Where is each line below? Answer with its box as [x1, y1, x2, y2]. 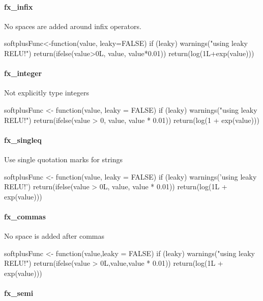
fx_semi [4, 288, 34, 298]
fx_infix [4, 1, 33, 12]
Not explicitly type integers [4, 87, 89, 98]
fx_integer [4, 68, 42, 79]
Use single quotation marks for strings [4, 154, 123, 164]
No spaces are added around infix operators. [4, 20, 141, 31]
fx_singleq [4, 134, 42, 145]
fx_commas [4, 211, 46, 221]
